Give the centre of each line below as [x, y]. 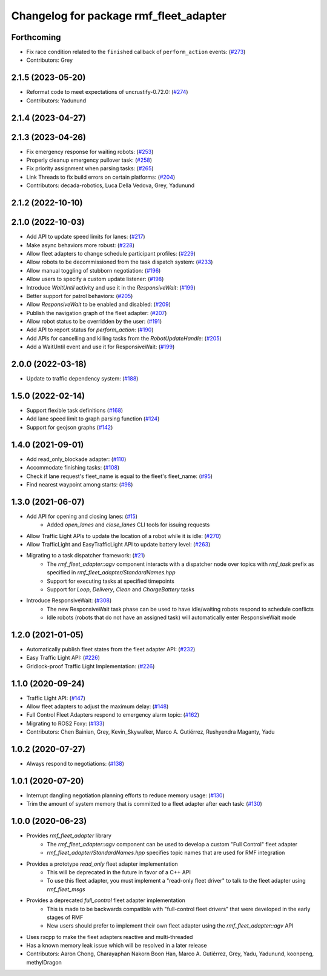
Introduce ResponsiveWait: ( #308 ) [69, 600]
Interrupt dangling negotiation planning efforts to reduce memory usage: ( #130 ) [126, 795]
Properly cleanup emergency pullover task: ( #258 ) [89, 160]
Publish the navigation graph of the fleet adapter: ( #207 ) [97, 313]
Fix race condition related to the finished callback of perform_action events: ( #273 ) [136, 52]
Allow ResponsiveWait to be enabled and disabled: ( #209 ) [98, 304]
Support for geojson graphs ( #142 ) [70, 427]
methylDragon [44, 962]
